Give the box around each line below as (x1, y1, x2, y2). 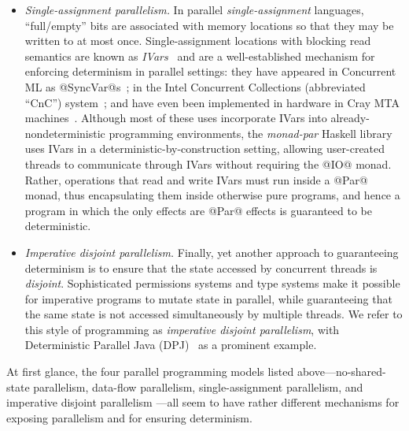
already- (330, 110, 370, 126)
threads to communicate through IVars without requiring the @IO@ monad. (24, 155, 392, 172)
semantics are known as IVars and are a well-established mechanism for (24, 47, 375, 64)
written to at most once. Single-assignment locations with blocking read (24, 32, 371, 49)
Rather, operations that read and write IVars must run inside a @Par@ (24, 171, 368, 188)
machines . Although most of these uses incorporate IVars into (24, 110, 327, 126)
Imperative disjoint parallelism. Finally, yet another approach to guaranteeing (24, 243, 399, 260)
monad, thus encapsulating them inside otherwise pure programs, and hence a (24, 187, 400, 203)
